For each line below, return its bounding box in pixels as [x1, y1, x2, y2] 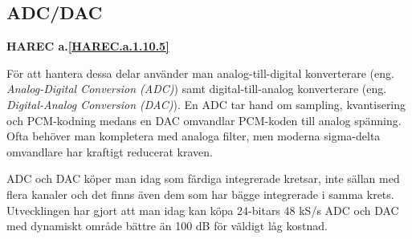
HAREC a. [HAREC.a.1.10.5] [6, 38, 169, 55]
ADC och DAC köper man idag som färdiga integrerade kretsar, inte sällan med [6, 170, 400, 187]
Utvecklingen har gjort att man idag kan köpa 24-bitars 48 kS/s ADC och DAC [6, 201, 399, 218]
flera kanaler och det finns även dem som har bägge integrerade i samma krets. [6, 185, 394, 202]
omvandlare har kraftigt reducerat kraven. [6, 143, 213, 160]
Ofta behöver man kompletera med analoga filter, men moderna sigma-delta [6, 128, 381, 144]
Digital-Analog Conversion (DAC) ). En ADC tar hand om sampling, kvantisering [6, 95, 406, 112]
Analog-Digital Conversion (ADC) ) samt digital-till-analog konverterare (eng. [6, 80, 387, 97]
